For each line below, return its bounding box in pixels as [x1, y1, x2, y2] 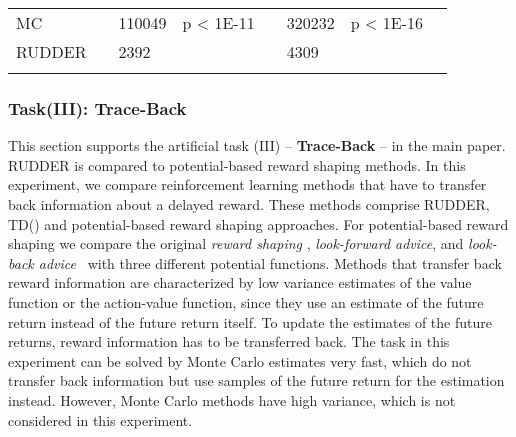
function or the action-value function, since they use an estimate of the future [8, 291, 484, 312]
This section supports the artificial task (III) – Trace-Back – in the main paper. [8, 135, 506, 156]
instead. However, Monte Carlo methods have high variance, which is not [8, 389, 456, 410]
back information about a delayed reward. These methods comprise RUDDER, [8, 194, 490, 214]
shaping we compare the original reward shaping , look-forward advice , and [8, 233, 464, 254]
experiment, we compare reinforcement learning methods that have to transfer [8, 174, 487, 195]
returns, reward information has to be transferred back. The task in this [8, 331, 450, 352]
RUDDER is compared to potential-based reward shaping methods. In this [8, 154, 466, 175]
